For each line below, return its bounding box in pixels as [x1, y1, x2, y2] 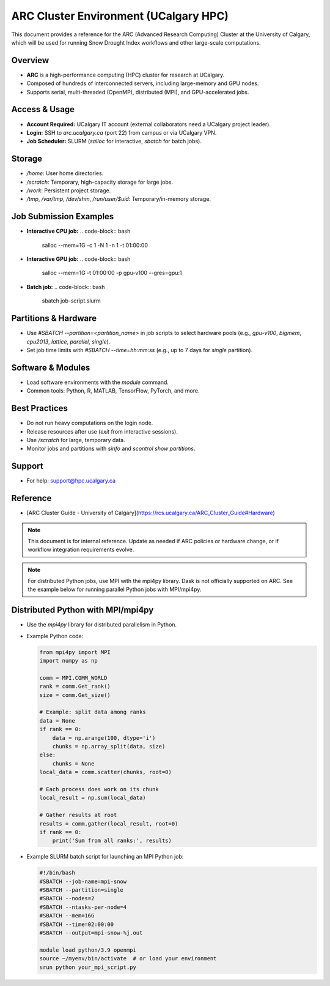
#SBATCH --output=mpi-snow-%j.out [39, 930, 143, 936]
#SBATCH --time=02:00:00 [39, 920, 114, 928]
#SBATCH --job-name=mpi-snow [39, 878, 127, 885]
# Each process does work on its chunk [39, 786, 159, 792]
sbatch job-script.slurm [42, 297, 101, 304]
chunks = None [52, 760, 95, 767]
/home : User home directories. [26, 170, 104, 177]
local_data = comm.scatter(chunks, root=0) [39, 769, 172, 776]
